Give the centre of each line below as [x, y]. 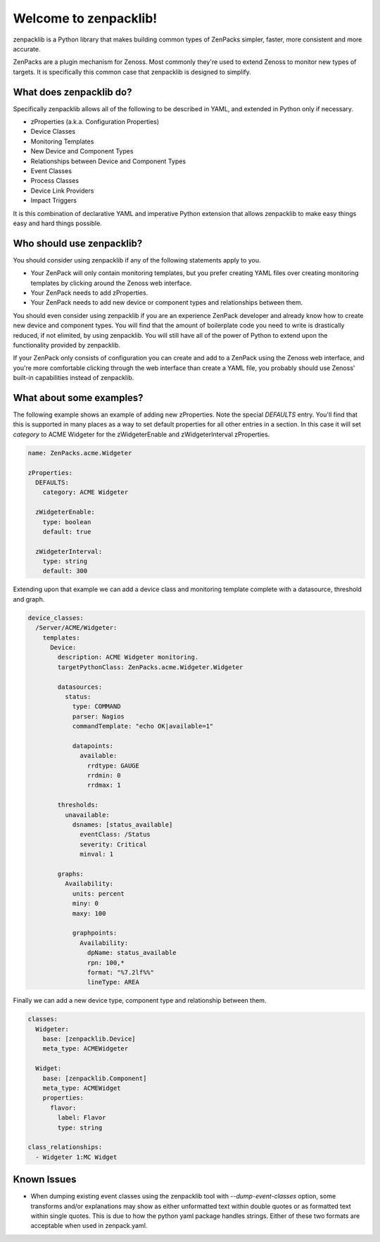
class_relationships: [65, 1147]
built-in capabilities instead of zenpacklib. [74, 378]
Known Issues [45, 1180]
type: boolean [67, 522]
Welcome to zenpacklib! [85, 18]
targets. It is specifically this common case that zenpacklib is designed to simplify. [132, 72]
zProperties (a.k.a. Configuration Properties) [95, 122]
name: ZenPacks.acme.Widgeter [80, 453]
